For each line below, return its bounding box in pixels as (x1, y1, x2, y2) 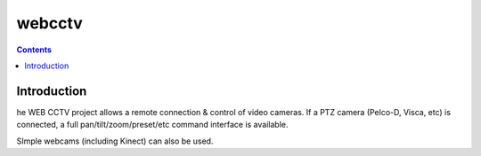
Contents (16, 44, 53, 55)
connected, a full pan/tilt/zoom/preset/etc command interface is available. (16, 120, 289, 130)
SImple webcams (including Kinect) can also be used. (16, 136, 214, 146)
